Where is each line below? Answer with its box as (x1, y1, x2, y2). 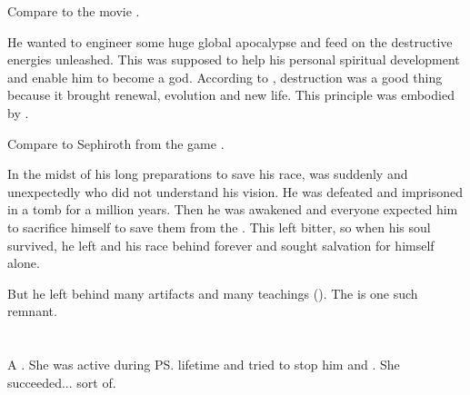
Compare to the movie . (7, 2, 140, 20)
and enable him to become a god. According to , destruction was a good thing (7, 67, 443, 86)
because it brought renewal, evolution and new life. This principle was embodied (7, 85, 455, 104)
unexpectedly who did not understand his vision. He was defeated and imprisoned (7, 182, 464, 201)
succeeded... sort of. (7, 372, 116, 391)
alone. (7, 253, 40, 272)
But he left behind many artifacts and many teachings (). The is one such (7, 283, 418, 302)
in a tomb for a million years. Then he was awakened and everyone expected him (7, 200, 458, 219)
